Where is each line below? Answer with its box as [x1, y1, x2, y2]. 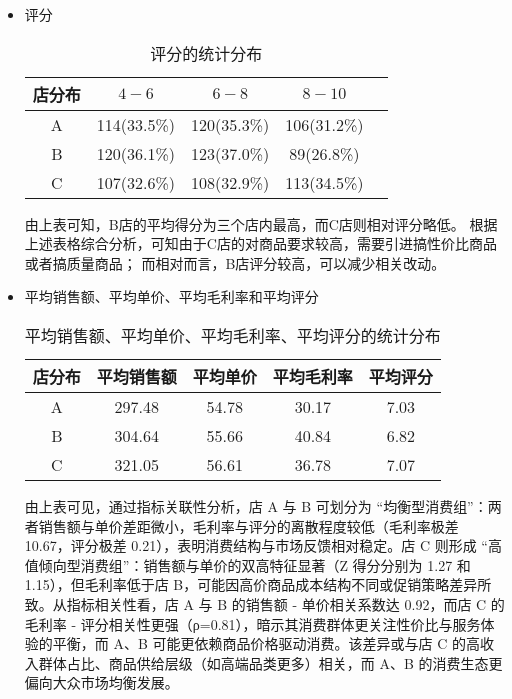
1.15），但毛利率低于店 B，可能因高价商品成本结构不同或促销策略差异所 [24, 574, 492, 595]
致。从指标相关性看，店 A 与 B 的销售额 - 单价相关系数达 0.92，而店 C [24, 593, 487, 614]
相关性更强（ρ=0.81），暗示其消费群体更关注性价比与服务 [108, 613, 481, 634]
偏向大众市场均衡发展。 [24, 672, 179, 693]
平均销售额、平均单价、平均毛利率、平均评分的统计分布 [24, 323, 441, 347]
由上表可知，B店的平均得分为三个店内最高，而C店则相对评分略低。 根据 [24, 213, 498, 234]
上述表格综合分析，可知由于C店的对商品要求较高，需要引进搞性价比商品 [24, 233, 497, 254]
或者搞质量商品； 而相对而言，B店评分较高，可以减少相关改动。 [24, 252, 446, 273]
